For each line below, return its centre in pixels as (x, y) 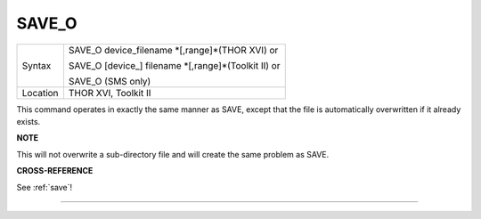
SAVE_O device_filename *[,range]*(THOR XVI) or (173, 50)
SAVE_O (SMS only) (110, 81)
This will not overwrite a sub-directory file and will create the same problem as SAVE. (173, 154)
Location (40, 93)
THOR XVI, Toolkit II (110, 93)
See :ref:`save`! (45, 187)
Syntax (37, 65)
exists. (29, 121)
